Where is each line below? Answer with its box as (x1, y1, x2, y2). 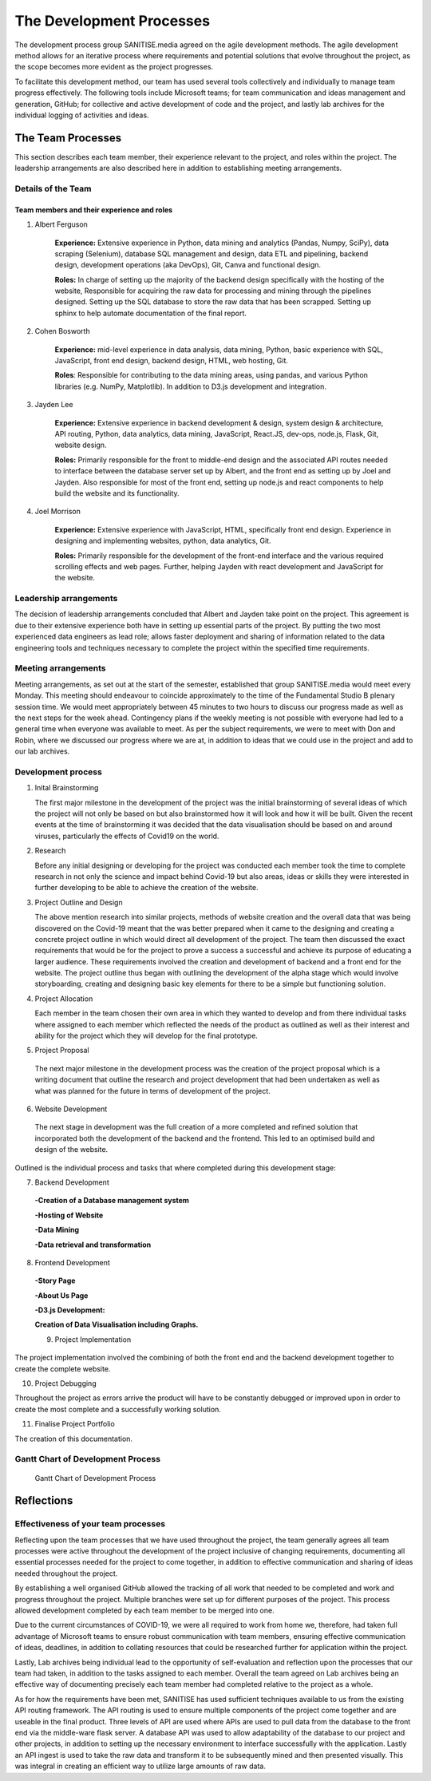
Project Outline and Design (34, 897, 123, 907)
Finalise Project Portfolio (34, 1419, 115, 1429)
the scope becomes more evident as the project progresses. (14, 62, 214, 72)
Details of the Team (14, 183, 92, 194)
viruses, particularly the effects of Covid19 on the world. (34, 831, 219, 841)
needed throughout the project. (14, 1569, 118, 1578)
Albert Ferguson (34, 220, 88, 229)
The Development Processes (14, 12, 211, 30)
